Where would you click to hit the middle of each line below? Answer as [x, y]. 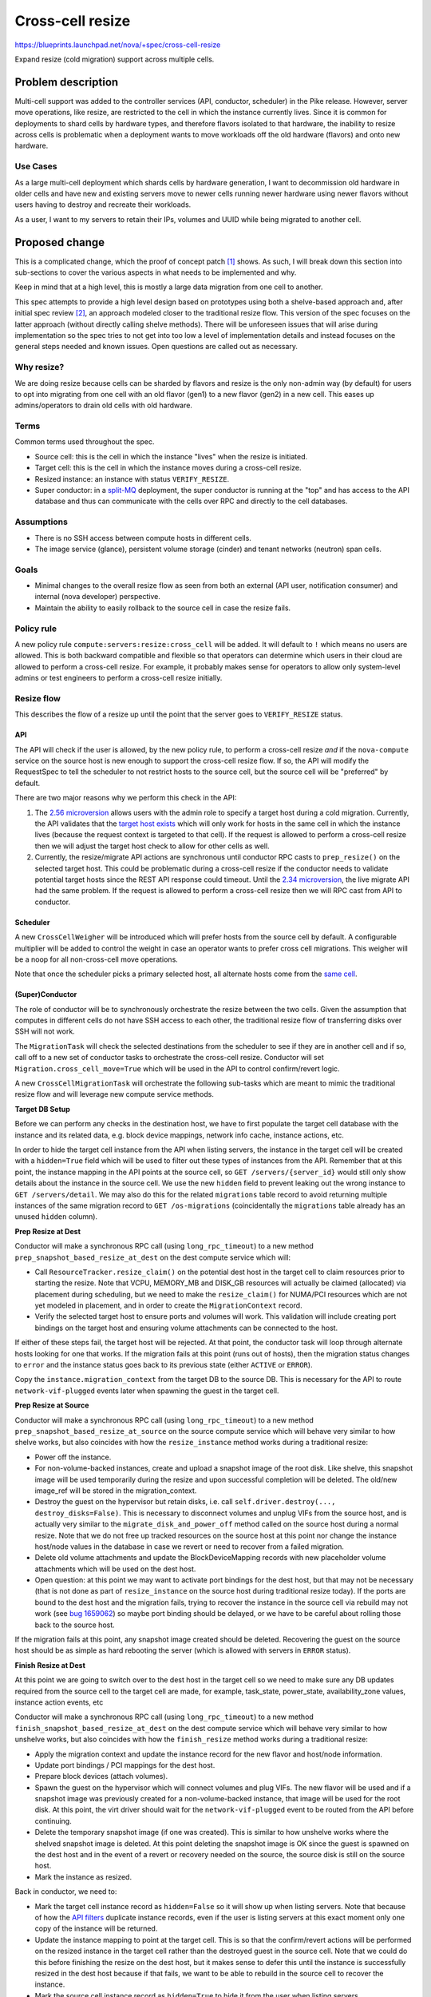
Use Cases [36, 166]
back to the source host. [75, 1625]
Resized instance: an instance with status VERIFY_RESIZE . [132, 478]
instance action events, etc [59, 1702]
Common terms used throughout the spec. [85, 442]
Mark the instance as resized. [83, 1876]
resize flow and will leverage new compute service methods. [115, 1094]
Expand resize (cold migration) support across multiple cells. [115, 59]
